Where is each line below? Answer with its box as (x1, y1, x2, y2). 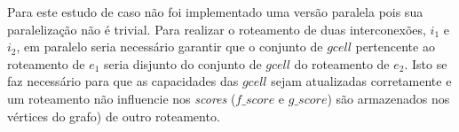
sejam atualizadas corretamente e (271, 72, 452, 90)
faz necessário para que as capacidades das (7, 72, 239, 90)
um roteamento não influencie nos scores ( (7, 89, 236, 107)
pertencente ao (355, 37, 435, 56)
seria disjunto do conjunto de (104, 54, 262, 73)
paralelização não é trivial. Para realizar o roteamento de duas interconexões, (7, 19, 426, 38)
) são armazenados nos (327, 89, 450, 107)
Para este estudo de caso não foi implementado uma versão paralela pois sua (7, 3, 423, 20)
